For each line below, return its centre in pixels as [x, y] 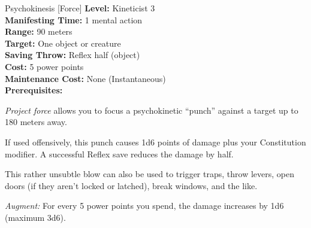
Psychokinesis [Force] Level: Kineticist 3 [80, 8]
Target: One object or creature [63, 43]
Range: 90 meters [39, 31]
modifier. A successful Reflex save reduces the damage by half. [119, 153]
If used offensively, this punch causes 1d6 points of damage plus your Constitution [155, 142]
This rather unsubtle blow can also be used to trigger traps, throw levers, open [150, 174]
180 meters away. [36, 122]
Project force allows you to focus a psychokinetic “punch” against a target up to [152, 110]
